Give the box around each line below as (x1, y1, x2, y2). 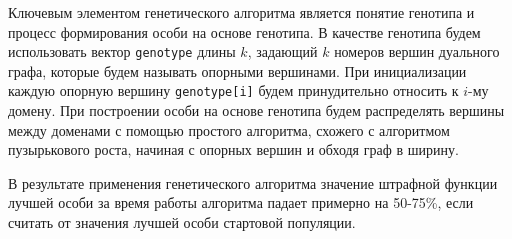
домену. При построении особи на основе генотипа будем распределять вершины (8, 100, 505, 121)
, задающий (247, 41, 318, 62)
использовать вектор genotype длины (8, 41, 236, 62)
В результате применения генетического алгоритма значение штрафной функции (8, 172, 498, 193)
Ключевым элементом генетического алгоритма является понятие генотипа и (8, 2, 475, 22)
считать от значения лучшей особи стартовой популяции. (8, 212, 356, 233)
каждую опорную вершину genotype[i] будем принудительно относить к (8, 80, 459, 101)
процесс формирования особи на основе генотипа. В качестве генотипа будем (8, 21, 481, 42)
